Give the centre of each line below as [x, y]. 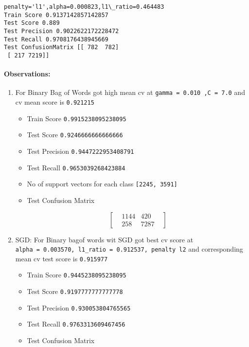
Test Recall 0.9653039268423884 [76, 167]
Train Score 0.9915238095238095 [77, 118]
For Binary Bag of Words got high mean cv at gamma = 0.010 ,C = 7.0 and [130, 92]
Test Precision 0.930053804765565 [79, 307]
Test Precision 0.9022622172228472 [62, 31]
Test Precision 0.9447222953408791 [80, 151]
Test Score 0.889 [32, 23]
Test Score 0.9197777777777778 [75, 291]
